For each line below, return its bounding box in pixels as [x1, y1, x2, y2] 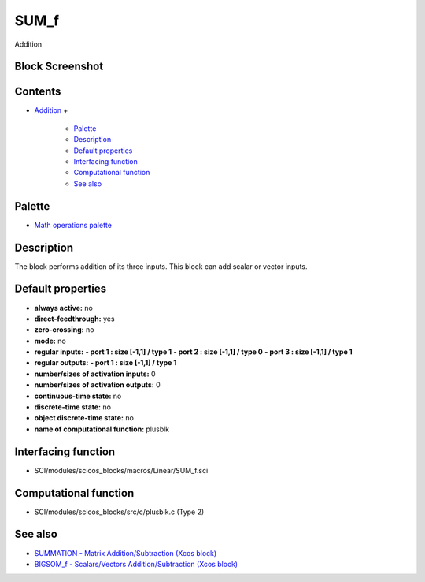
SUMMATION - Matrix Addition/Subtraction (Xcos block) [34, 548, 217, 558]
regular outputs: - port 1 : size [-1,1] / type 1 [34, 358, 177, 367]
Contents [14, 85, 61, 99]
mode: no [34, 336, 66, 345]
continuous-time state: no [34, 391, 122, 401]
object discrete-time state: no [34, 413, 134, 423]
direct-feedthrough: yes [34, 314, 115, 323]
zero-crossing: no [34, 325, 94, 334]
